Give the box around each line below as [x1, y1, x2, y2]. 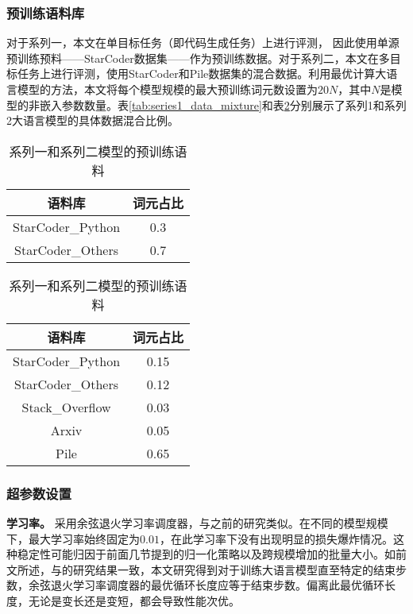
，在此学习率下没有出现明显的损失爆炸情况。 [159, 530, 393, 546]
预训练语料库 [6, 2, 85, 22]
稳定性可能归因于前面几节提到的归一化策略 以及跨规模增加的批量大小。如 [17, 546, 396, 562]
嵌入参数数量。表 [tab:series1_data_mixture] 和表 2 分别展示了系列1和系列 [39, 96, 407, 113]
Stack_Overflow [21, 397, 111, 416]
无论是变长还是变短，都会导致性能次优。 [28, 592, 240, 608]
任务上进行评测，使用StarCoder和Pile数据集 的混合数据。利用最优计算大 [17, 65, 387, 82]
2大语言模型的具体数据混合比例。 [6, 112, 179, 129]
